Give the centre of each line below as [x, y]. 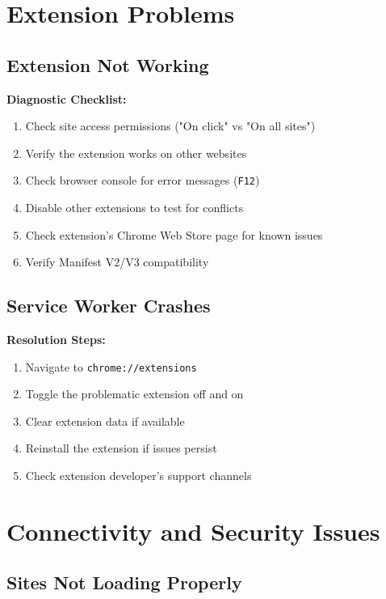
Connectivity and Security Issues [193, 531]
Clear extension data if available [105, 421]
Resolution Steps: [56, 339]
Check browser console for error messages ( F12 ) [143, 180]
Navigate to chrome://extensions [111, 366]
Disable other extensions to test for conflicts [134, 208]
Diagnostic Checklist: [67, 98]
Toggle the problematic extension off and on [134, 394]
